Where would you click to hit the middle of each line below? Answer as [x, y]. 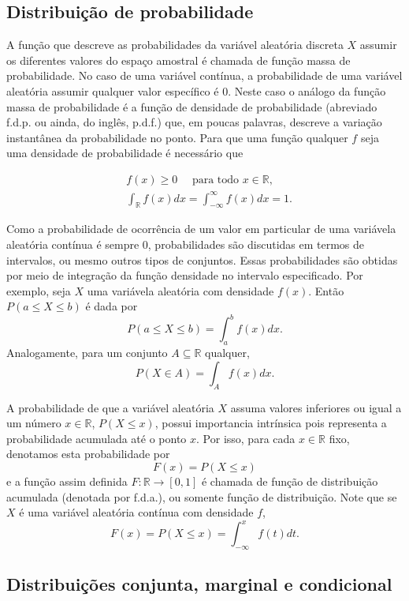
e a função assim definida [67, 481]
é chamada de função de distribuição [290, 481]
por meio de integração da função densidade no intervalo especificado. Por [185, 275]
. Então [326, 290]
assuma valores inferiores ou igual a [316, 407]
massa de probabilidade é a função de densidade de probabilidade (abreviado [192, 106]
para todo [216, 180]
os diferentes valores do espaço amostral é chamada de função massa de [178, 60]
